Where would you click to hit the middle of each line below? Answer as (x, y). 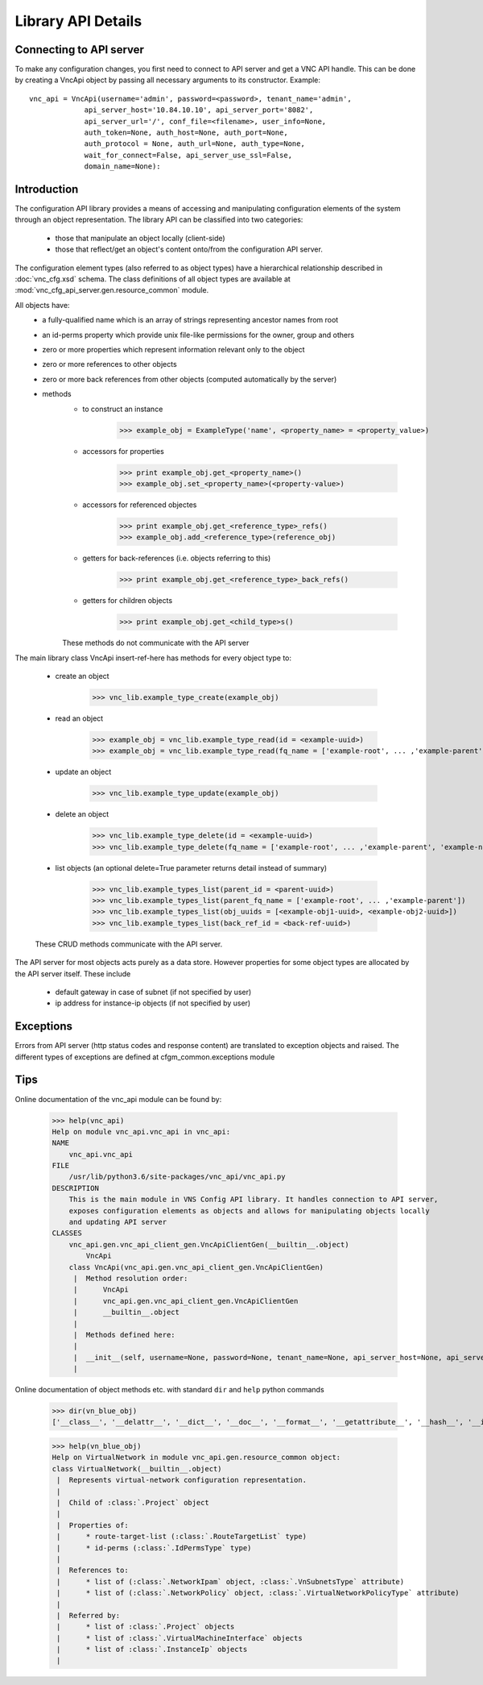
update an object (83, 772)
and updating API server (118, 1222)
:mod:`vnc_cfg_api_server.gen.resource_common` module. (112, 290)
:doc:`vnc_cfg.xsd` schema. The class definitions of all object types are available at (153, 279)
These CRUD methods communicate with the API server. (129, 944)
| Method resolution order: (130, 1278)
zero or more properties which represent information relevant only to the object (173, 349)
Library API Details (78, 21)
